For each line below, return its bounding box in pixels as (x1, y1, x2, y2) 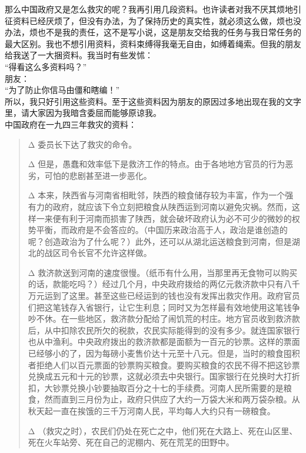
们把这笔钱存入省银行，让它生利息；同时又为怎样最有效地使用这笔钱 (28, 301, 292, 313)
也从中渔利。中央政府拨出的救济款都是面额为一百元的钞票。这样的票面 (28, 335, 300, 348)
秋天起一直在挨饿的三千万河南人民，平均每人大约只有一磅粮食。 (28, 405, 275, 417)
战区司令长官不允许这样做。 (44, 247, 152, 259)
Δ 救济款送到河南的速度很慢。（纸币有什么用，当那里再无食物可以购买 (28, 266, 298, 278)
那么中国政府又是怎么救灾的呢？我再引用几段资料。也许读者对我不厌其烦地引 (5, 3, 301, 15)
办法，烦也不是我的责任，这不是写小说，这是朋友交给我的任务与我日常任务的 (5, 26, 301, 38)
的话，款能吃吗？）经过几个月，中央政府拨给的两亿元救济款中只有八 (28, 278, 292, 290)
